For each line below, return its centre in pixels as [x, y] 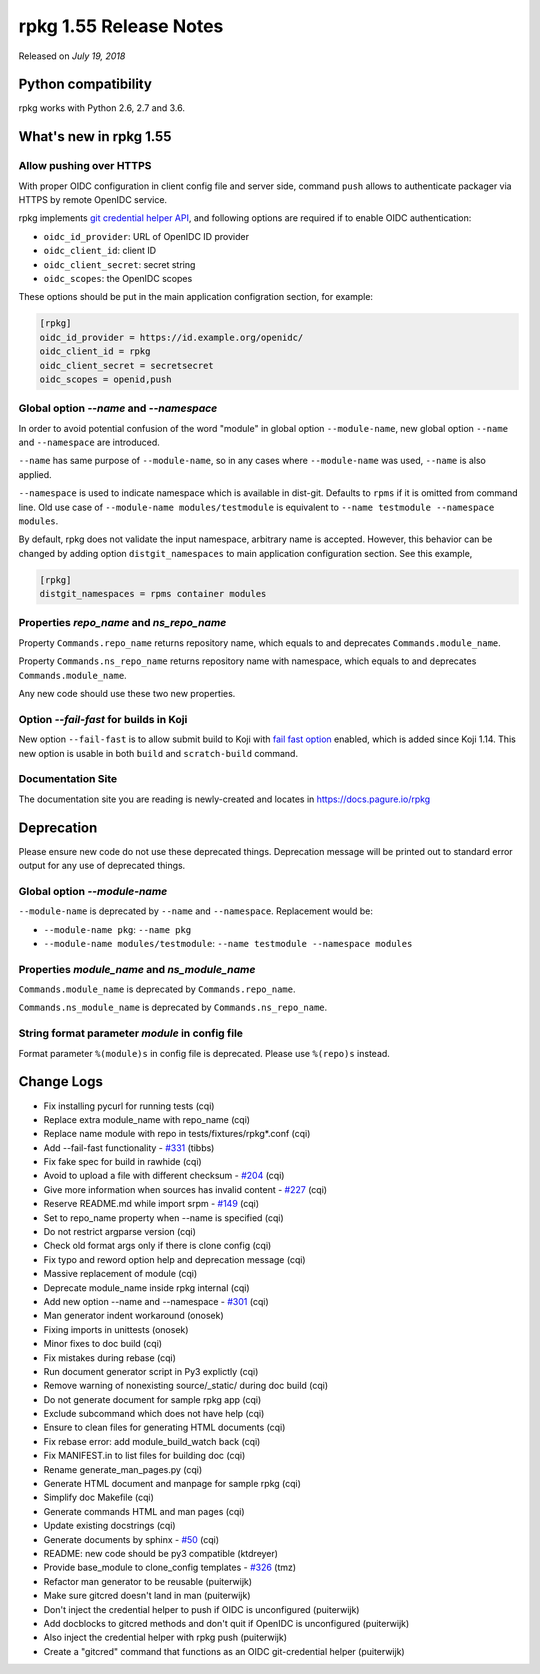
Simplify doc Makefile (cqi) [98, 1497]
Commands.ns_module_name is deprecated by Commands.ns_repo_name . [173, 1007]
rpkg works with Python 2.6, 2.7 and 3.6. [101, 108]
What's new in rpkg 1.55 [95, 136]
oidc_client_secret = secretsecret [126, 365]
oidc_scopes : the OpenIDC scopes [118, 278]
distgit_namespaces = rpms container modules [153, 594]
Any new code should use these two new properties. [127, 694]
